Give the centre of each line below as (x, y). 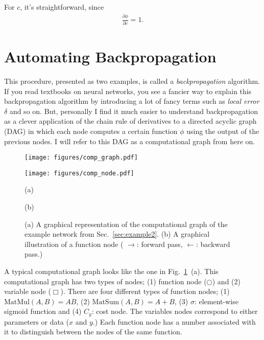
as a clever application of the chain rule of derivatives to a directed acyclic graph (130, 121)
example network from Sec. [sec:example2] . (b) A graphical (117, 234)
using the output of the (223, 131)
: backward (213, 244)
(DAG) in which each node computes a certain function (91, 131)
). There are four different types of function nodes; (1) (145, 291)
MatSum (106, 302)
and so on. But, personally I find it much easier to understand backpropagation (134, 111)
